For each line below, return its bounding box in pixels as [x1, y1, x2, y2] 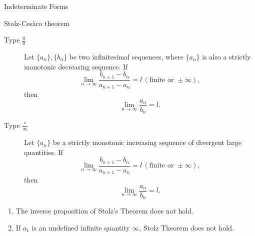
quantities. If [24, 146, 63, 157]
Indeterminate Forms [4, 1, 68, 11]
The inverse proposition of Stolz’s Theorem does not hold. [15, 205, 193, 216]
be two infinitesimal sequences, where [69, 51, 183, 62]
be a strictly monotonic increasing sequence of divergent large [52, 137, 242, 147]
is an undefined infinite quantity [31, 222, 130, 232]
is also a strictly [202, 51, 251, 62]
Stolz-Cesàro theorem [4, 17, 69, 28]
